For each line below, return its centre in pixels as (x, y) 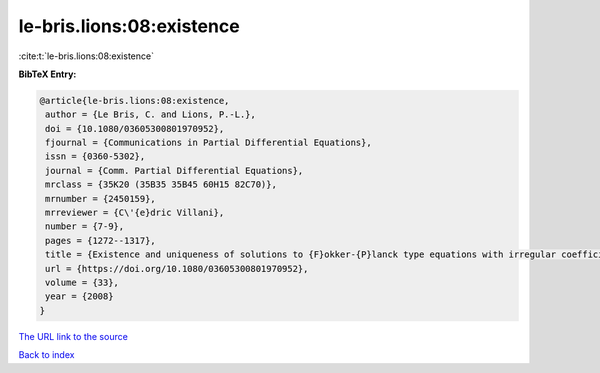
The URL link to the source (73, 336)
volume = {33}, (82, 282)
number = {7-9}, (85, 226)
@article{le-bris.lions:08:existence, (134, 100)
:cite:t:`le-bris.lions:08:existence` (86, 56)
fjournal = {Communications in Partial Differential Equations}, (208, 143)
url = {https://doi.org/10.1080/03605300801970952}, (177, 268)
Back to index (46, 355)
